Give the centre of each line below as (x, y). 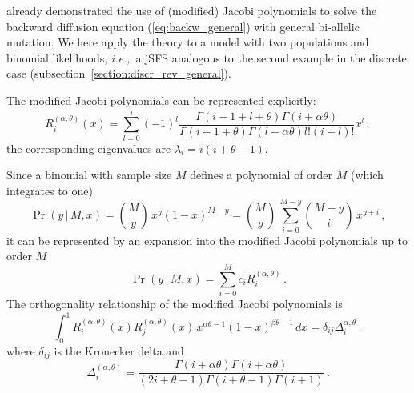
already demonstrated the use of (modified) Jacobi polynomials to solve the (192, 10)
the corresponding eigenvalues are (89, 148)
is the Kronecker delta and (119, 350)
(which (367, 175)
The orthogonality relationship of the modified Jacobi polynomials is (175, 303)
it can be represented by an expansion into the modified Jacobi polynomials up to (207, 240)
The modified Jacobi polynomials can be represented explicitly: (161, 100)
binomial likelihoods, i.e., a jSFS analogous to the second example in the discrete (207, 57)
